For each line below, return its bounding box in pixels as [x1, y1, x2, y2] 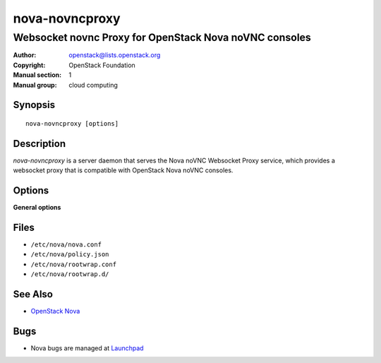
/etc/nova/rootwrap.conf [30, 260, 116, 268]
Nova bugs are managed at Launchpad [30, 344, 144, 352]
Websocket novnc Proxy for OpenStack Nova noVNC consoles [13, 31, 312, 44]
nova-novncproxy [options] [25, 119, 119, 127]
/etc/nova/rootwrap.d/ [30, 270, 109, 278]
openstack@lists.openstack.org [68, 51, 161, 59]
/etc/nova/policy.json [30, 251, 109, 258]
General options [13, 203, 61, 212]
